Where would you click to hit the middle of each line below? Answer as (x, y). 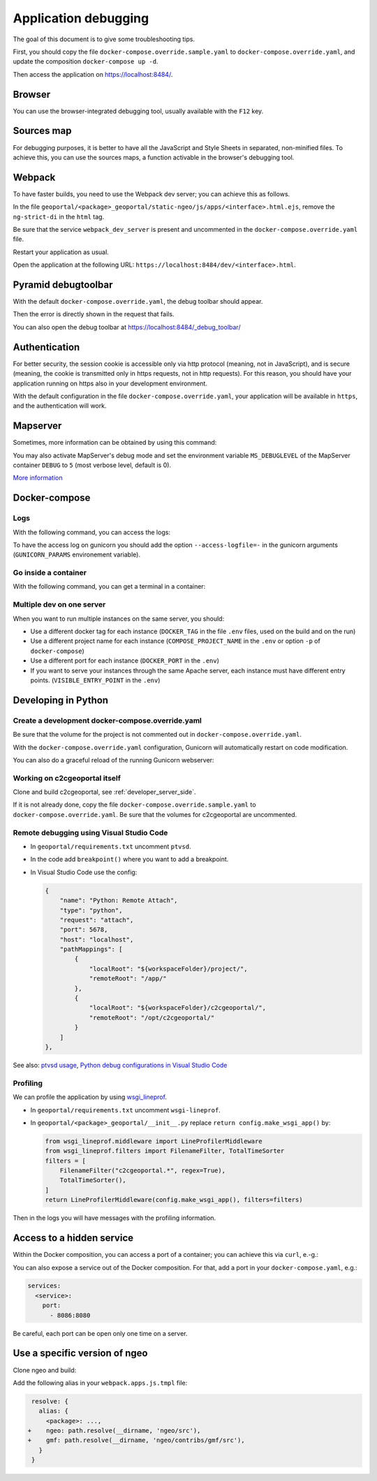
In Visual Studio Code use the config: (84, 872)
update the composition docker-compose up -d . (86, 61)
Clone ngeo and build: (45, 1370)
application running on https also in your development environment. (110, 383)
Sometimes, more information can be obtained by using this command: (115, 443)
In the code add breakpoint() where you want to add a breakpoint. (130, 860)
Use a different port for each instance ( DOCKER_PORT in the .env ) (125, 661)
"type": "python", (91, 910)
